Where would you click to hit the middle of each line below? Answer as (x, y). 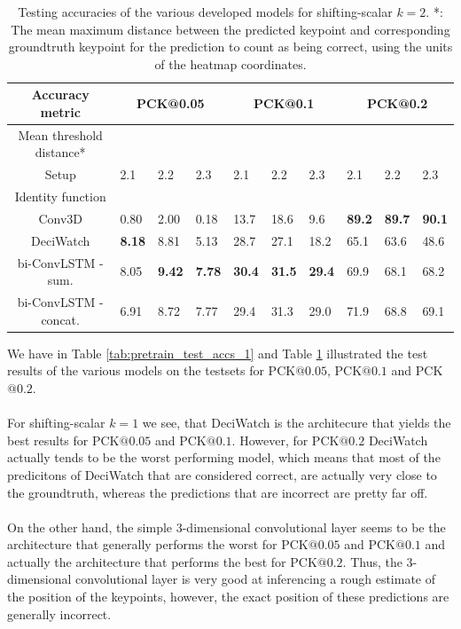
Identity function (60, 197)
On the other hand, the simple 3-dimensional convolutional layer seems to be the (227, 527)
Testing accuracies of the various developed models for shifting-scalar (205, 12)
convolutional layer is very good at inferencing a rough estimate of (256, 579)
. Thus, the (372, 561)
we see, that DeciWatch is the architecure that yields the (297, 423)
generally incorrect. (59, 613)
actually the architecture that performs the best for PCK (162, 561)
